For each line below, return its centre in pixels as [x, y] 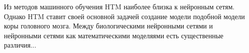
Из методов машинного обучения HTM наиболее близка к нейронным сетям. [119, 6]
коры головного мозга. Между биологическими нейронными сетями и [109, 26]
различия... [20, 45]
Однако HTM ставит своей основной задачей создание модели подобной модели [124, 16]
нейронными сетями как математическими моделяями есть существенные [114, 35]
